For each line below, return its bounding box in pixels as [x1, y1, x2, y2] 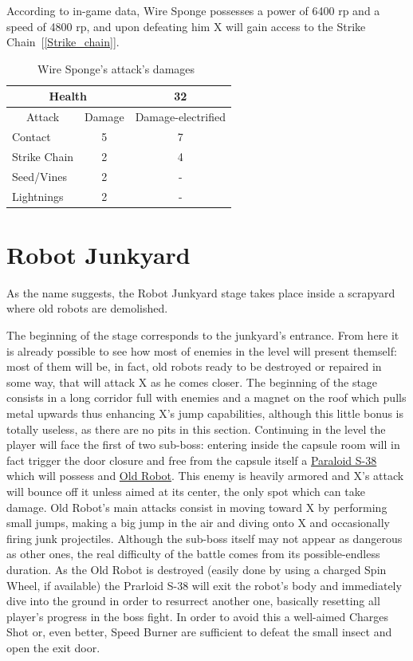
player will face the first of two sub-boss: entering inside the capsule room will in [6, 436, 400, 453]
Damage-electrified [135, 108, 226, 125]
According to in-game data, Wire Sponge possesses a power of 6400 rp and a [6, 2, 380, 18]
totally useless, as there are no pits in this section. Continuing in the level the [6, 420, 386, 437]
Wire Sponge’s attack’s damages [37, 60, 195, 77]
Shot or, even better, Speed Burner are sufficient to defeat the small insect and [6, 624, 392, 640]
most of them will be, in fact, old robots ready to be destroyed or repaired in [6, 358, 382, 375]
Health [49, 88, 88, 104]
